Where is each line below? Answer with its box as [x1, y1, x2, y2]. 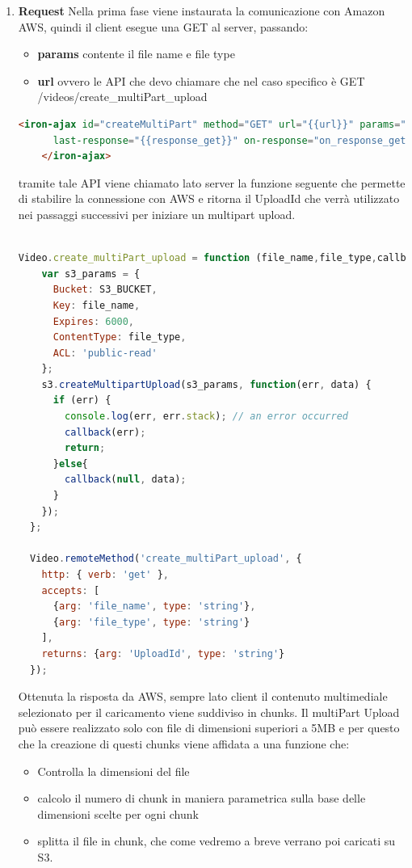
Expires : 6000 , [53, 315, 135, 327]
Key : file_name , [53, 299, 141, 311]
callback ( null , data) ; [65, 474, 187, 486]
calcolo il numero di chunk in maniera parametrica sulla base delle [37, 790, 366, 807]
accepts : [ [41, 584, 100, 596]
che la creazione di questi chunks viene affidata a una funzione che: [18, 735, 350, 752]
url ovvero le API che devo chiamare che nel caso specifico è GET [37, 72, 365, 89]
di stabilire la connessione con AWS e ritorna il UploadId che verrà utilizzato [18, 190, 400, 207]
